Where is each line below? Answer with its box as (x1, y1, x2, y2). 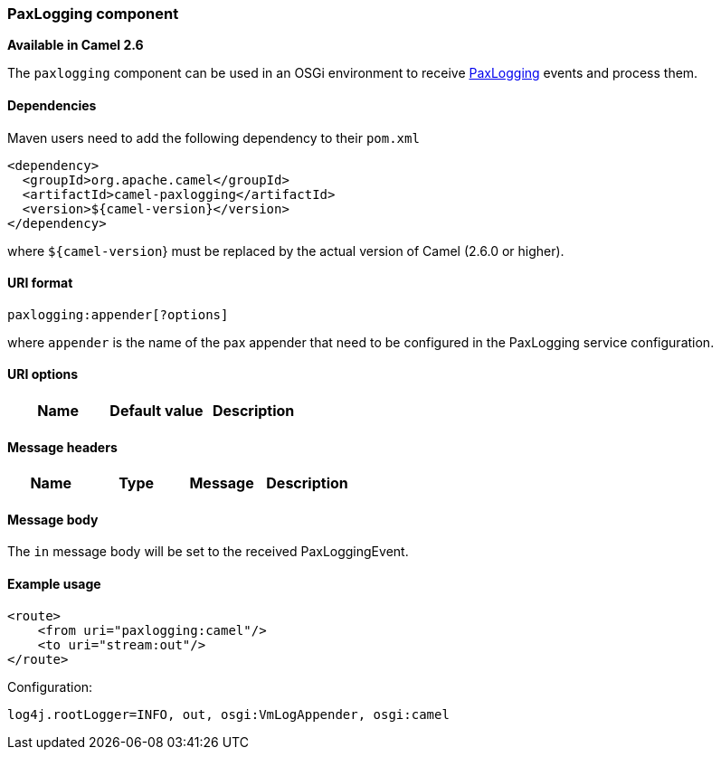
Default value (109, 402, 204, 421)
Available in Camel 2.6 (7, 37, 144, 53)
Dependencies (7, 97, 97, 113)
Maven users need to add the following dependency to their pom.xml (7, 129, 420, 146)
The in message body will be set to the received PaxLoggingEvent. (7, 544, 409, 560)
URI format (7, 275, 73, 291)
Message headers (7, 439, 118, 455)
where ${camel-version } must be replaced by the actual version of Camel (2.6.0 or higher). (7, 242, 564, 259)
